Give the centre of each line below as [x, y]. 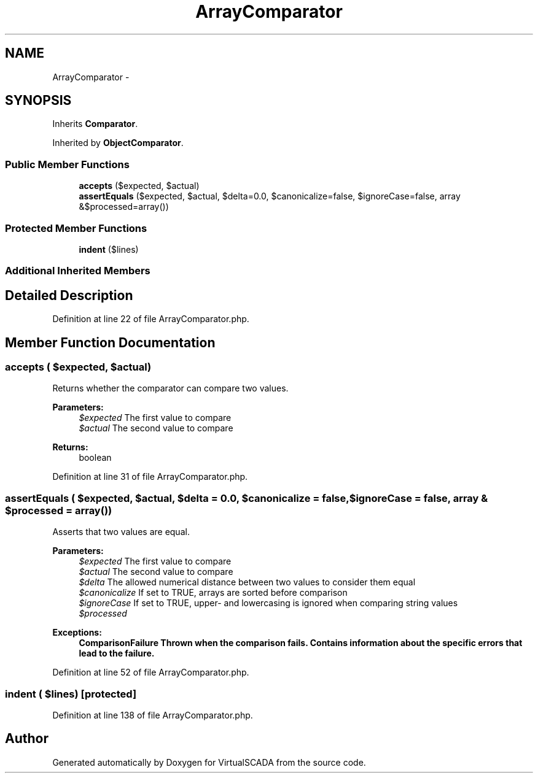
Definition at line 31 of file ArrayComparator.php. [150, 477]
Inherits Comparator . [95, 124]
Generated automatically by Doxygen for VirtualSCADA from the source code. [209, 762]
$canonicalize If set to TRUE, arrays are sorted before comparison [213, 593]
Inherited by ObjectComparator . [118, 143]
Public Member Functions [67, 164]
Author [27, 739]
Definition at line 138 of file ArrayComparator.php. [153, 715]
